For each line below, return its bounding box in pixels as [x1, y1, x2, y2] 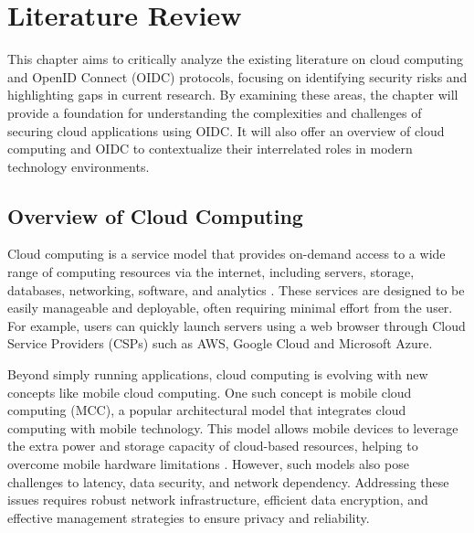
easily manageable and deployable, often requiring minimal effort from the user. [7, 298, 453, 317]
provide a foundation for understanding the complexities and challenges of [7, 102, 422, 122]
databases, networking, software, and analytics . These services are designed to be [7, 280, 465, 299]
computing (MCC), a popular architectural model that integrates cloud [7, 400, 406, 420]
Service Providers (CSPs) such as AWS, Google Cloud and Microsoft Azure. [7, 334, 433, 353]
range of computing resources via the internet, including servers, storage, [7, 262, 415, 282]
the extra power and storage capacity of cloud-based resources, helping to [7, 436, 418, 455]
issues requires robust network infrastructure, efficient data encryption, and [7, 490, 428, 509]
